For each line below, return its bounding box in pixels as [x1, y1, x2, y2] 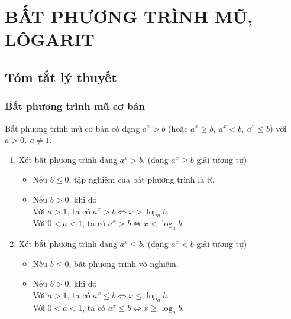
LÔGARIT [5, 27, 95, 51]
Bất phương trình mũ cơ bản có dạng [5, 122, 140, 134]
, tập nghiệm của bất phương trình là [69, 173, 205, 185]
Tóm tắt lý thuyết [5, 67, 117, 86]
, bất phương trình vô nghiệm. [69, 257, 179, 269]
